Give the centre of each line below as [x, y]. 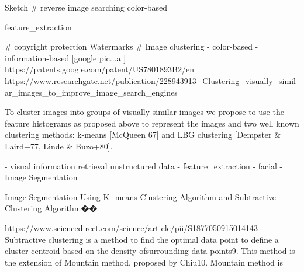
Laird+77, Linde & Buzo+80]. [59, 146]
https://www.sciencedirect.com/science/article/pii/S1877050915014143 [132, 227]
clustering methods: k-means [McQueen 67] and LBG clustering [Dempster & [143, 135]
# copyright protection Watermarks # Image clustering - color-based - [132, 46]
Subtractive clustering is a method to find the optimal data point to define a [142, 239]
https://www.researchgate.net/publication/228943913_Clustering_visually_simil [150, 80]
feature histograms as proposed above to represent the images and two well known [152, 123]
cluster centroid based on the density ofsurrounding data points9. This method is [150, 251]
